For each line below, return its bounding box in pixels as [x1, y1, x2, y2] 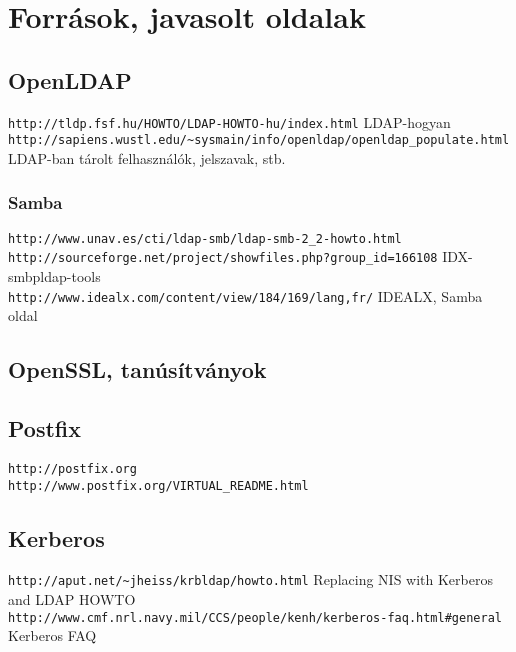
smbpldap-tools [8, 266, 101, 287]
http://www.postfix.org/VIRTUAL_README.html [8, 478, 309, 493]
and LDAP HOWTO [8, 589, 136, 610]
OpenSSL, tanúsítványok [8, 354, 267, 385]
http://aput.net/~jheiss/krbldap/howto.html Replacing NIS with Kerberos [8, 569, 493, 590]
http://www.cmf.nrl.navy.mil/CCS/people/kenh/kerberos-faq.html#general [8, 610, 502, 625]
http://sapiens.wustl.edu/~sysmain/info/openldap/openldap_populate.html [8, 133, 510, 148]
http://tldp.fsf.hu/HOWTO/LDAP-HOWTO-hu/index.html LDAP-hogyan [8, 111, 451, 132]
